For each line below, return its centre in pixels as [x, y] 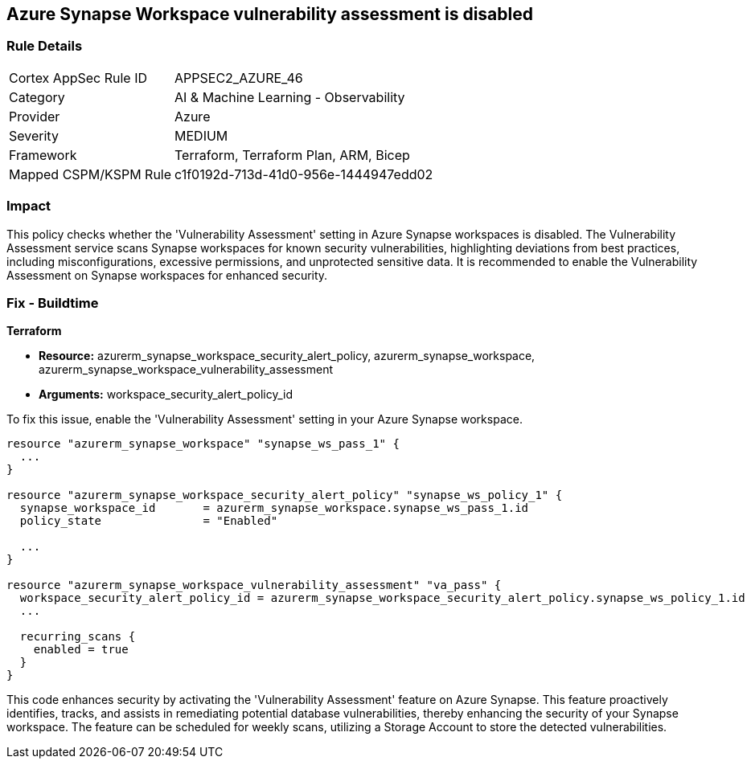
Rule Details [45, 46]
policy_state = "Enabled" [149, 521]
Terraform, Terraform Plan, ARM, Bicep [292, 155]
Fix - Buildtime [53, 303]
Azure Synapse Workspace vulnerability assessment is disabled [270, 14]
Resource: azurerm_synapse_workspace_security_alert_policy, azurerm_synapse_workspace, [287, 356]
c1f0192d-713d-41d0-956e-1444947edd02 [304, 174]
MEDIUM [201, 135]
